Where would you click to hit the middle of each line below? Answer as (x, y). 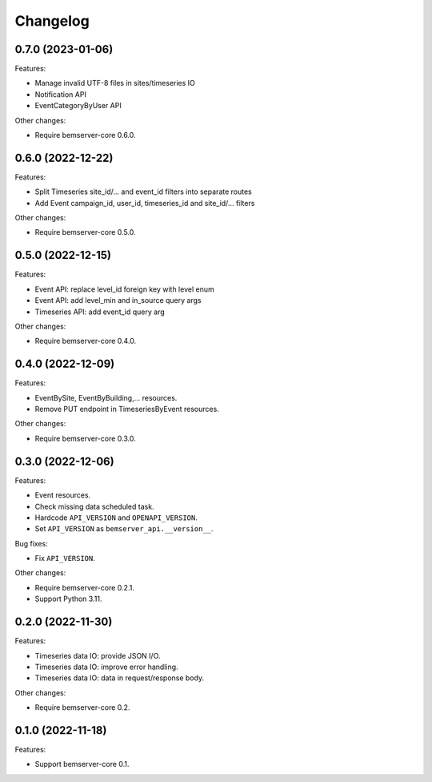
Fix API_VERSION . (65, 558)
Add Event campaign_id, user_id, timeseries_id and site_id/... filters (145, 203)
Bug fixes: (31, 543)
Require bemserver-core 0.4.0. (86, 341)
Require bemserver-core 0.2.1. (85, 587)
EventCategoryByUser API (78, 106)
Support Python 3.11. (68, 599)
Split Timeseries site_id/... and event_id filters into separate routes (143, 191)
